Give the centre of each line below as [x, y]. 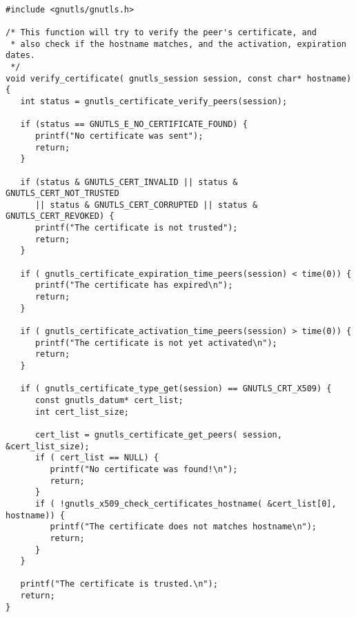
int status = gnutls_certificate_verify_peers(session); [154, 101]
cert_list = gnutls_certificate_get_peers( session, [158, 434]
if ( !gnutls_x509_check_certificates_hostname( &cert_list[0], [186, 503]
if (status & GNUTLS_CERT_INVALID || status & [129, 182]
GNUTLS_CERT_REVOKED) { [60, 216]
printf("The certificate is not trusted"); [136, 228]
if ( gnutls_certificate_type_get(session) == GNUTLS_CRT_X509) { [176, 389]
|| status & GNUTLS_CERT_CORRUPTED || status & [146, 205]
